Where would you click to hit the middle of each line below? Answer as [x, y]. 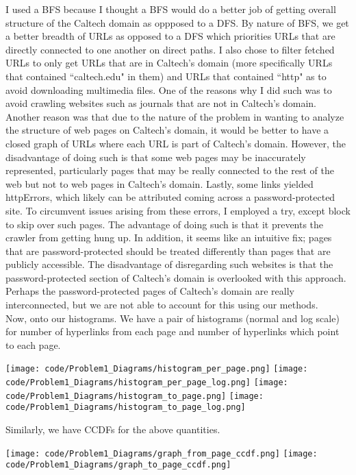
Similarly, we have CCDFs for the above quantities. [113, 429]
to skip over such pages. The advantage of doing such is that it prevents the [165, 224]
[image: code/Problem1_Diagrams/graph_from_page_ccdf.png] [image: [162, 453]
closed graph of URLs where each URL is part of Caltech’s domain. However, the [176, 143]
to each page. [33, 344]
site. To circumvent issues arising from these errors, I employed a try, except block [178, 210]
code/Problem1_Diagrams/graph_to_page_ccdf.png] [118, 465]
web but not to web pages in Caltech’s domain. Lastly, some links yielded [160, 183]
